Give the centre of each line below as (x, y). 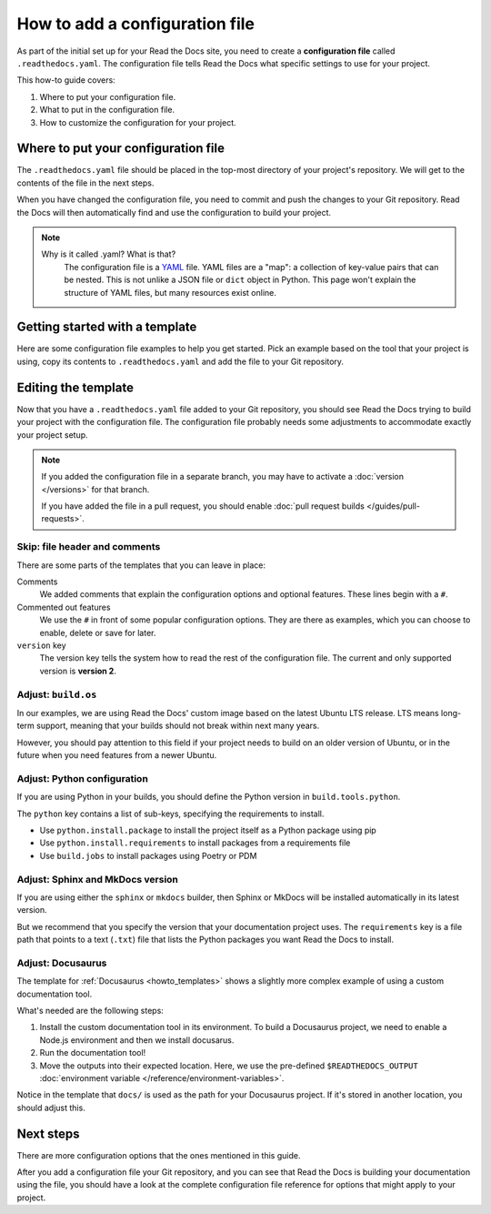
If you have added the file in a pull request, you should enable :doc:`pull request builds (203, 506)
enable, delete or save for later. (98, 632)
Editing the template (75, 387)
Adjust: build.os (57, 694)
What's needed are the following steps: (90, 1010)
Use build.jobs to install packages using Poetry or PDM (148, 855)
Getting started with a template (107, 327)
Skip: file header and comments (89, 547)
